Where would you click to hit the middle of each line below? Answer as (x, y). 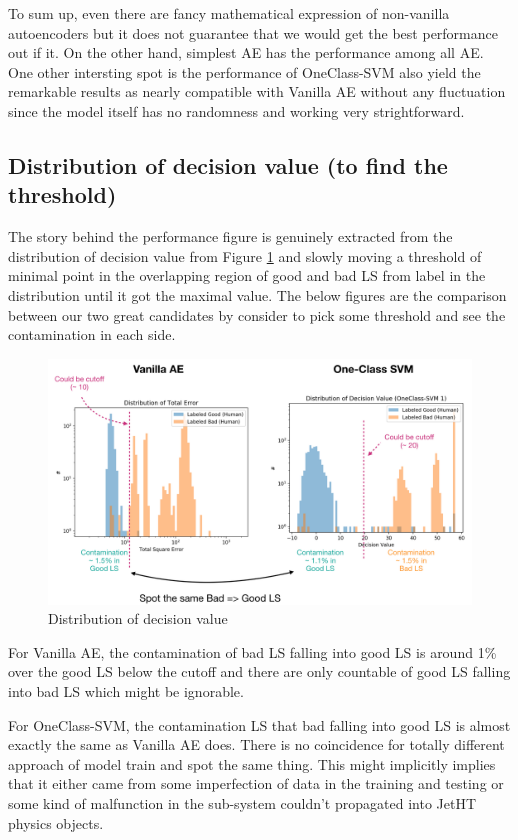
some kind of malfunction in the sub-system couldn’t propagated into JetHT (242, 803)
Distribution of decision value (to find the (228, 164)
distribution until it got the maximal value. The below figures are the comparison (257, 294)
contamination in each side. (92, 334)
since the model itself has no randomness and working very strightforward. (236, 110)
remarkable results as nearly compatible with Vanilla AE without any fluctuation (257, 91)
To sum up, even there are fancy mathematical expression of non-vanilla (229, 13)
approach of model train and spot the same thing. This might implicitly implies (252, 763)
